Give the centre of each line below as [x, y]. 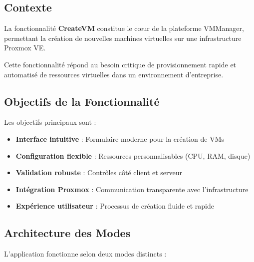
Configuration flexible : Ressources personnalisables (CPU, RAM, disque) [133, 155]
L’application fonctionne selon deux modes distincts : [85, 254]
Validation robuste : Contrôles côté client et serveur [99, 172]
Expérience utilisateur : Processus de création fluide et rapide [115, 206]
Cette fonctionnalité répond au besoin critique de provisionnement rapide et [120, 64]
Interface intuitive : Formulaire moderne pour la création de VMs [120, 138]
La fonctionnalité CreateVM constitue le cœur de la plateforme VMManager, [124, 28]
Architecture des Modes [67, 233]
